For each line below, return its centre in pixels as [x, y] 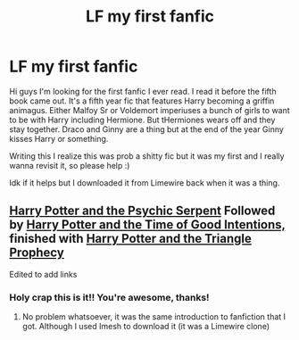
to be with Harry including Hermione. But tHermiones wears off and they [142, 120]
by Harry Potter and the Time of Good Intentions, [147, 225]
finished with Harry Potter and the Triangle [130, 239]
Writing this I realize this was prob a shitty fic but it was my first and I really [147, 156]
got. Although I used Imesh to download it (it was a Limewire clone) [146, 327]
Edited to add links [43, 274]
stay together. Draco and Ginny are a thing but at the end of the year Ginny [146, 129]
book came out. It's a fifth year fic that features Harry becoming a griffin [142, 101]
